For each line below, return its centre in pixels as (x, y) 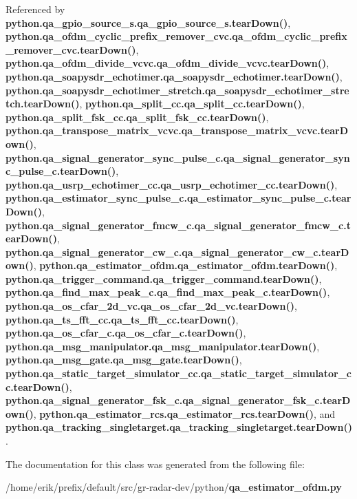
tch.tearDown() (43, 104)
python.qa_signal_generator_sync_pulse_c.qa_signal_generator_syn (178, 157)
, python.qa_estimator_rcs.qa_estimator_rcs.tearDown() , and (184, 413)
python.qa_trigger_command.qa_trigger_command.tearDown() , (164, 278)
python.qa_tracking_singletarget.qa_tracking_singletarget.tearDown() (179, 427)
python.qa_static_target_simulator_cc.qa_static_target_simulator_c (178, 373)
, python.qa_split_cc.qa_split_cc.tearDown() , (192, 104)
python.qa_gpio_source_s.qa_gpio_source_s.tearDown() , (148, 22)
